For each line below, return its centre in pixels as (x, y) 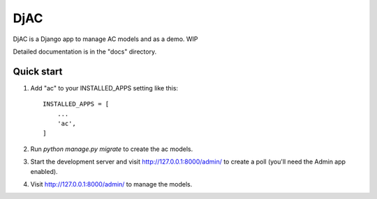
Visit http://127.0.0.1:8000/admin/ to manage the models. (111, 184)
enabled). (44, 171)
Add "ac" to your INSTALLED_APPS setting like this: (104, 88)
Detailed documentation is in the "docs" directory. (85, 51)
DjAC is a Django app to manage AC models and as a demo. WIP (105, 39)
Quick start (38, 71)
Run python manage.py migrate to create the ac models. (112, 149)
